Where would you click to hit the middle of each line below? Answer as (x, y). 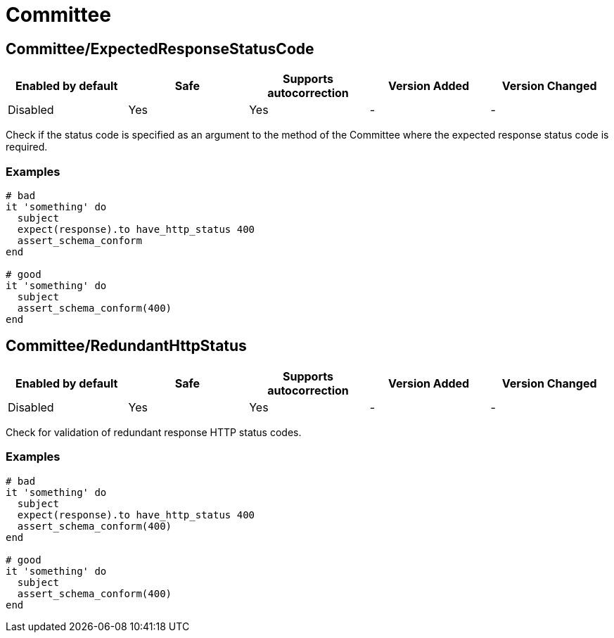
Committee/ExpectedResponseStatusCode (160, 49)
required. (27, 147)
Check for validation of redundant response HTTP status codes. (154, 432)
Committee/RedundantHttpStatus (126, 346)
